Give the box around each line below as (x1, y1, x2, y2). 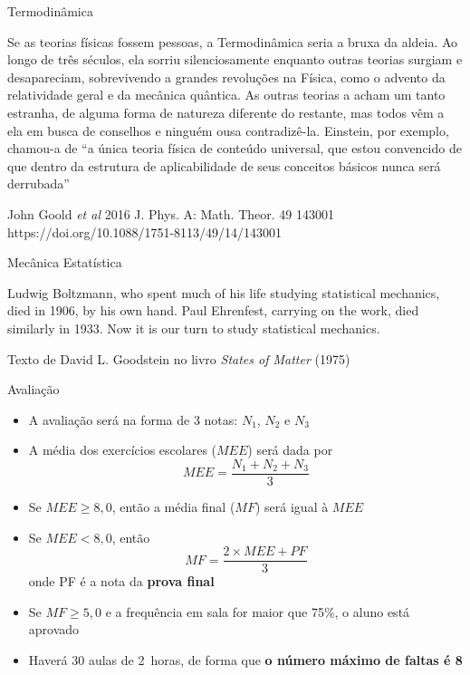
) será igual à (254, 497, 329, 516)
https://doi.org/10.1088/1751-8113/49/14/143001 (7, 222, 283, 241)
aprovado (28, 620, 80, 639)
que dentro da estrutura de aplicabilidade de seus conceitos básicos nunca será (7, 156, 441, 175)
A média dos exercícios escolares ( (28, 440, 217, 459)
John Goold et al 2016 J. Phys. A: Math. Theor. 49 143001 (7, 204, 334, 223)
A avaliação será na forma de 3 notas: (28, 410, 238, 429)
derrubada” (7, 174, 70, 193)
